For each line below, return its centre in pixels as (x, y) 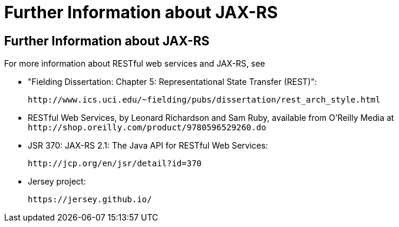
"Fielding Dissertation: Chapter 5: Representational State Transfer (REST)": (172, 82)
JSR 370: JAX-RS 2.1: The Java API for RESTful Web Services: (148, 146)
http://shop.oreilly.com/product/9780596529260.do (147, 128)
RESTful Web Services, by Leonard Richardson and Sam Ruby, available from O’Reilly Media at (211, 118)
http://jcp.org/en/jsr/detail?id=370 (115, 164)
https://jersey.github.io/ (90, 200)
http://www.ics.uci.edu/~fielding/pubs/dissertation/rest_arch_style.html (204, 100)
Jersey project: (57, 182)
